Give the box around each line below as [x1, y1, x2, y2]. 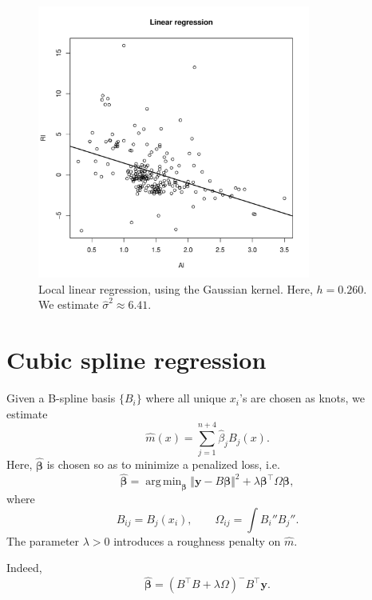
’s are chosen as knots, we [239, 390, 366, 406]
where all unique [145, 390, 227, 406]
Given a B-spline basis [6, 390, 116, 406]
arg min [145, 476, 182, 488]
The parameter [6, 532, 80, 549]
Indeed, [6, 559, 42, 576]
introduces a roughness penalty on [113, 532, 281, 549]
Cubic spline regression [6, 343, 267, 376]
